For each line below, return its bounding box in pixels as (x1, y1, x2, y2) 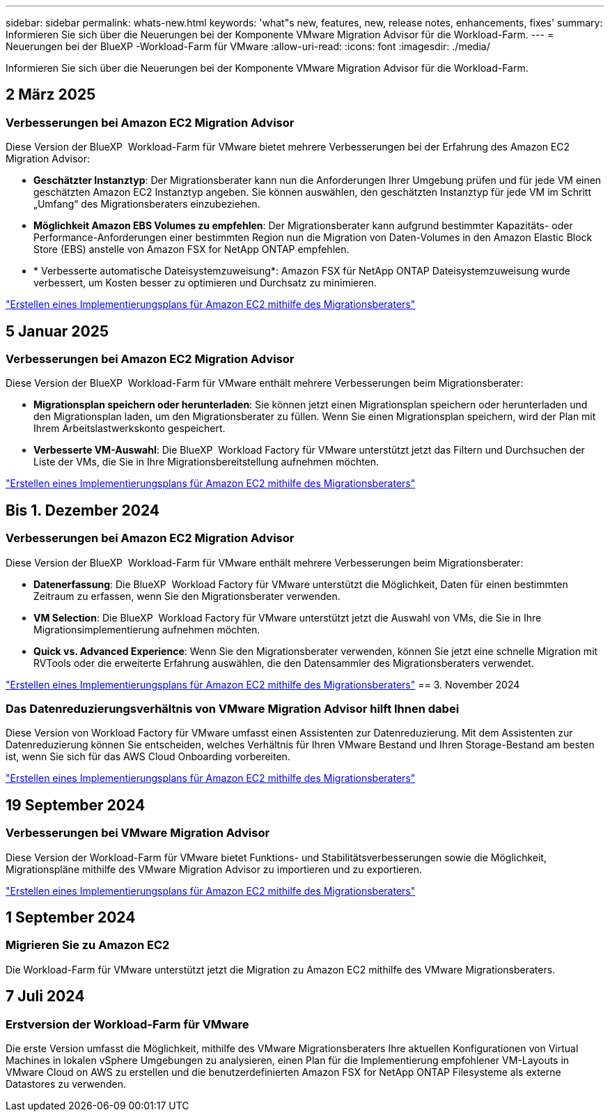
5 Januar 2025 (6, 322, 109, 340)
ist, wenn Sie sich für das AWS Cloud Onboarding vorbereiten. (6, 750, 290, 763)
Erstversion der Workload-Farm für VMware (6, 1017, 249, 1031)
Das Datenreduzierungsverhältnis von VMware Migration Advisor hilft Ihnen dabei (6, 702, 460, 716)
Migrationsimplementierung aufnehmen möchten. (33, 623, 260, 635)
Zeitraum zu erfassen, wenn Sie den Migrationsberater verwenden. (33, 590, 341, 602)
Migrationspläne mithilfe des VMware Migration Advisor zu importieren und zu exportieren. (6, 863, 423, 875)
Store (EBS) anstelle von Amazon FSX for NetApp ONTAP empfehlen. (33, 243, 350, 256)
